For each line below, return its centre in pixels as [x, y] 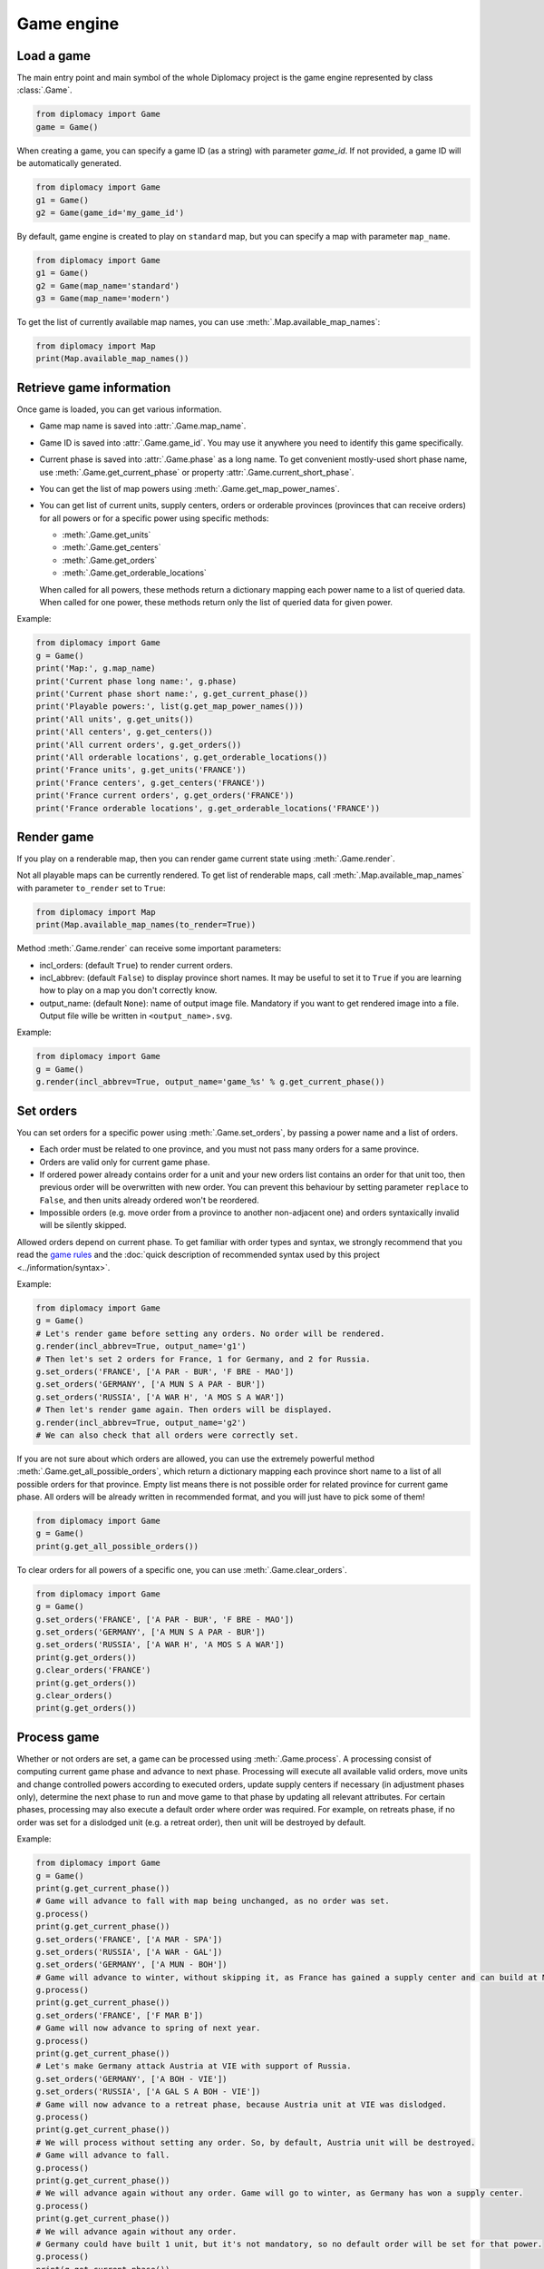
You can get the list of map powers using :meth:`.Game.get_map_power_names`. [189, 488]
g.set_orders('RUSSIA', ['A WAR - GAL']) [129, 1952]
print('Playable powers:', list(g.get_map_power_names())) [170, 707]
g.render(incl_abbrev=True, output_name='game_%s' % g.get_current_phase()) [210, 1082]
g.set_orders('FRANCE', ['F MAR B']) [120, 2015]
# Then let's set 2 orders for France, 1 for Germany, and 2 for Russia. [203, 1359]
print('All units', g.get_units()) [115, 719]
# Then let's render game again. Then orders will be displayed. [184, 1410]
